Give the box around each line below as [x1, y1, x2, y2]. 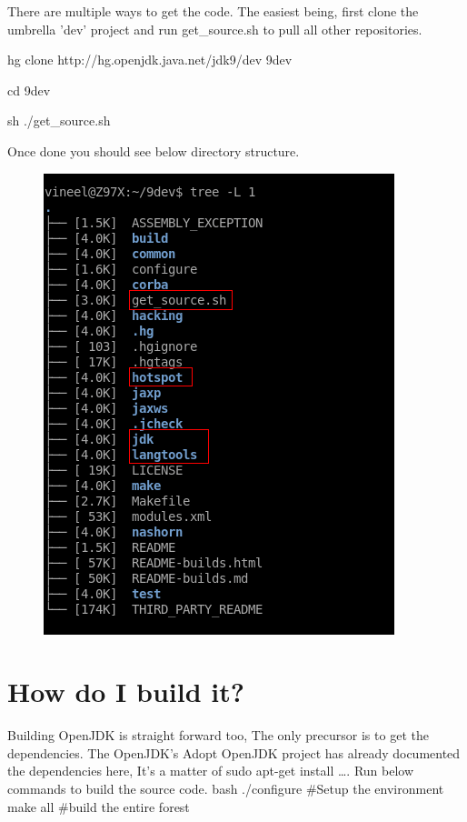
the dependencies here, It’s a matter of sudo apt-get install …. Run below [7, 761, 414, 780]
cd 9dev [7, 80, 51, 99]
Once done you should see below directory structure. [7, 141, 300, 160]
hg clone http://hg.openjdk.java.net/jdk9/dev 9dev [7, 50, 293, 69]
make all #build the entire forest [7, 797, 190, 816]
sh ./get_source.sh [7, 111, 111, 130]
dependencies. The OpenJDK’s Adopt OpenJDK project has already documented [7, 743, 461, 762]
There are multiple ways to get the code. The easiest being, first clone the [7, 2, 419, 20]
